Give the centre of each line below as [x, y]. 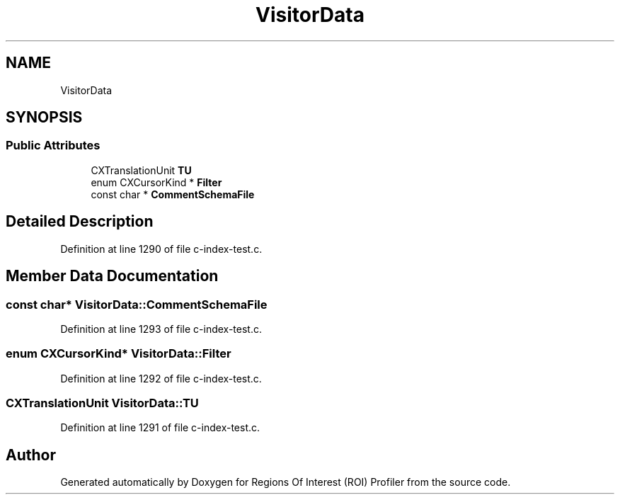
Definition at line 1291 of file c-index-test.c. [160, 428]
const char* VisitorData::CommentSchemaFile [137, 304]
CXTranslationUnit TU [141, 170]
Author [31, 455]
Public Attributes [53, 146]
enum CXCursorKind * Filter [156, 182]
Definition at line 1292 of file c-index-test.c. [161, 378]
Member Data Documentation [112, 276]
